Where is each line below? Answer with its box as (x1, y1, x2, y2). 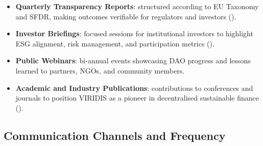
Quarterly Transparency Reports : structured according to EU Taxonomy (15, 1, 259, 11)
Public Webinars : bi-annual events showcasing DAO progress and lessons (15, 55, 251, 66)
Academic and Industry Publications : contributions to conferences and (15, 82, 253, 93)
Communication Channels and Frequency (4, 127, 226, 143)
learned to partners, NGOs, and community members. (15, 65, 185, 76)
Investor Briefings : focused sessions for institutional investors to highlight (15, 28, 253, 39)
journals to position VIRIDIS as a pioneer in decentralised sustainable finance (15, 92, 259, 103)
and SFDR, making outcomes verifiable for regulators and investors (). (15, 11, 236, 21)
